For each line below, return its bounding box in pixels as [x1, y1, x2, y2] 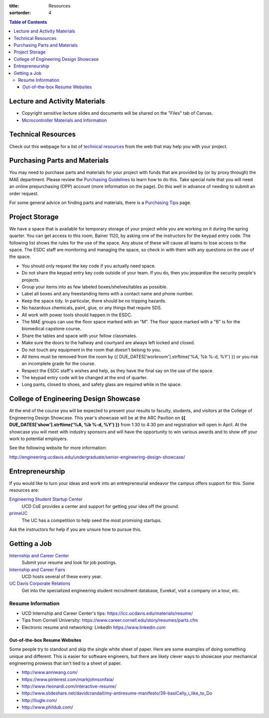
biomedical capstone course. [21, 326, 82, 332]
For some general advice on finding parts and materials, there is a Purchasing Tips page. [9, 200, 192, 206]
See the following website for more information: [9, 445, 107, 451]
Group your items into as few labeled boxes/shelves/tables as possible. [21, 284, 168, 289]
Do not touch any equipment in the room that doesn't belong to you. [21, 347, 161, 353]
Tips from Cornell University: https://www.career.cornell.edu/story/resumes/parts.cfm [21, 617, 198, 623]
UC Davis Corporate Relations [9, 580, 71, 586]
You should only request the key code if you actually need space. [21, 262, 156, 269]
